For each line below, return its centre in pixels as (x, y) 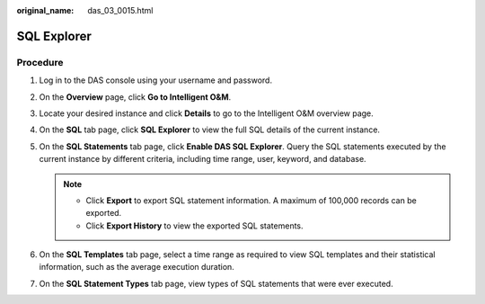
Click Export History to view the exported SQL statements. (195, 226)
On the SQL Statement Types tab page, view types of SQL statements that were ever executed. (216, 283)
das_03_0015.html (120, 10)
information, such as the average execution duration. (137, 267)
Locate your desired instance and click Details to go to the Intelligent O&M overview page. (207, 113)
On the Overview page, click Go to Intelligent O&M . (135, 97)
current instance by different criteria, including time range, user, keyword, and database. (203, 159)
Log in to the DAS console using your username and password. (156, 80)
